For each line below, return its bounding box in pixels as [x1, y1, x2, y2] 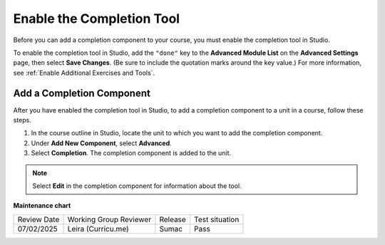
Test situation [193, 214, 240, 224]
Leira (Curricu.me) [67, 224, 129, 234]
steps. [13, 116, 31, 125]
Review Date [17, 214, 60, 224]
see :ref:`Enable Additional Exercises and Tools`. [13, 68, 155, 77]
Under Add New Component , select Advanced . [31, 139, 173, 147]
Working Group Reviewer [67, 214, 152, 224]
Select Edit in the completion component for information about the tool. [32, 182, 242, 190]
